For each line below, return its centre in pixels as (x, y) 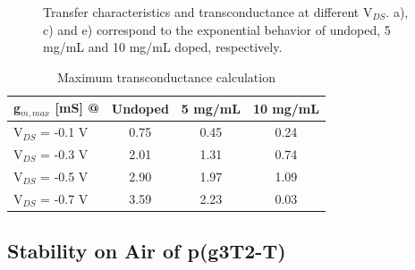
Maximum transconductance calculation (166, 76)
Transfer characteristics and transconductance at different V (208, 12)
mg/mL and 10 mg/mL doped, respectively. (163, 47)
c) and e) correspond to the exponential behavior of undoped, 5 (217, 29)
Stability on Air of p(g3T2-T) (147, 251)
